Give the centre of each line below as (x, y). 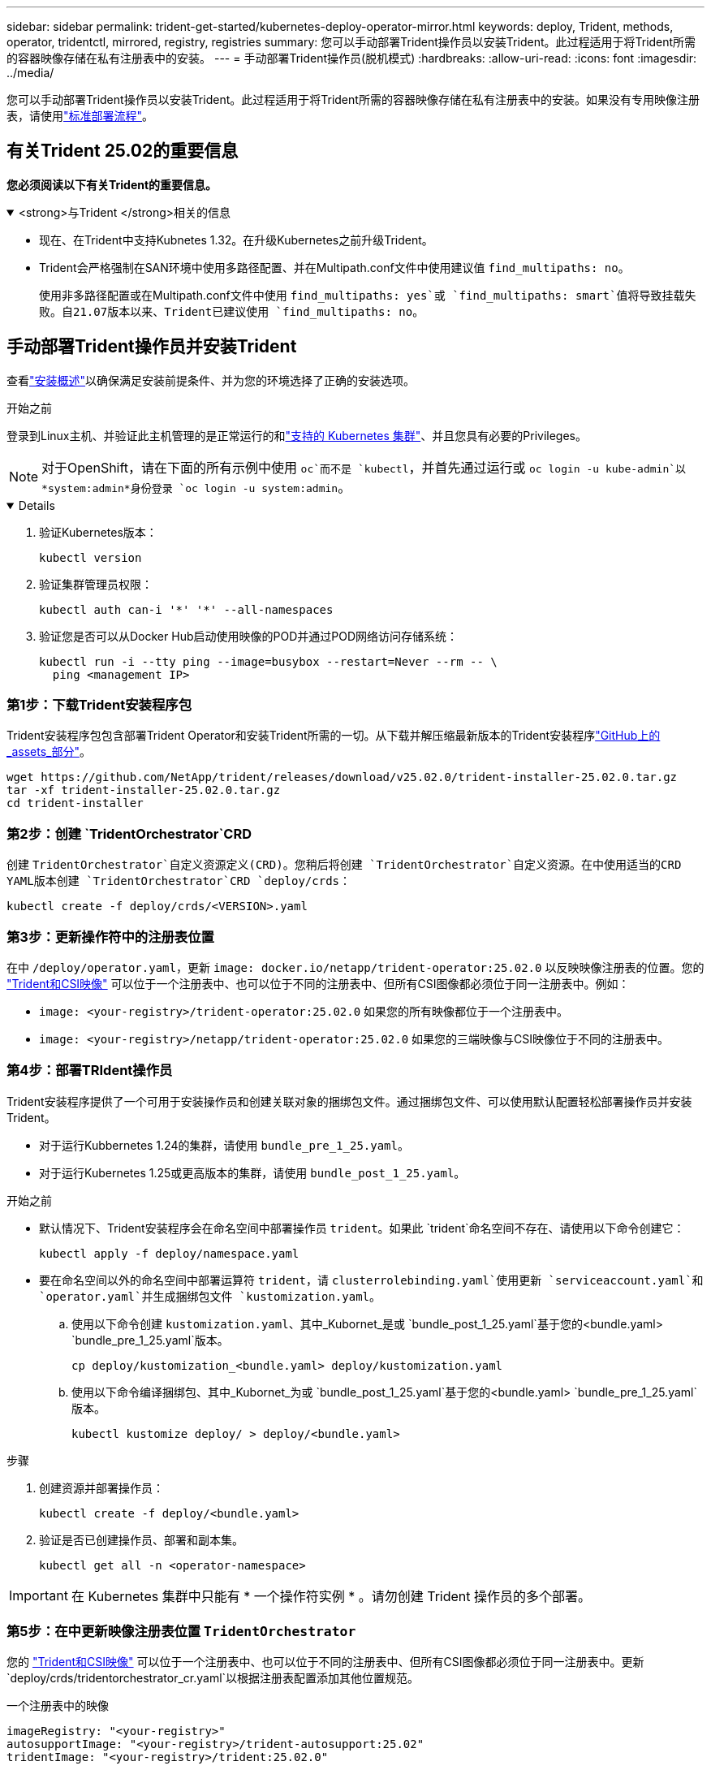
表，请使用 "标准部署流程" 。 (80, 116)
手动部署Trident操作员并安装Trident (152, 347)
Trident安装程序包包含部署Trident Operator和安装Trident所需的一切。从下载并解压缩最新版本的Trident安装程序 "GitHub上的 (334, 736)
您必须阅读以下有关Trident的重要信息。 (112, 184)
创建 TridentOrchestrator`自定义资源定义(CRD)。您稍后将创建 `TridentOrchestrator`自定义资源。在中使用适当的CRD (344, 865)
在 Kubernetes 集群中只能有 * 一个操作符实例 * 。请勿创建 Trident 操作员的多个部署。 (331, 1596)
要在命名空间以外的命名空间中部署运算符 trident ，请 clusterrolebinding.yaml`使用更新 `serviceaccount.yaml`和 (371, 1280)
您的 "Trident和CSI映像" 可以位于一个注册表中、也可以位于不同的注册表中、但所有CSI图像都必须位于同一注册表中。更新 (325, 1662)
